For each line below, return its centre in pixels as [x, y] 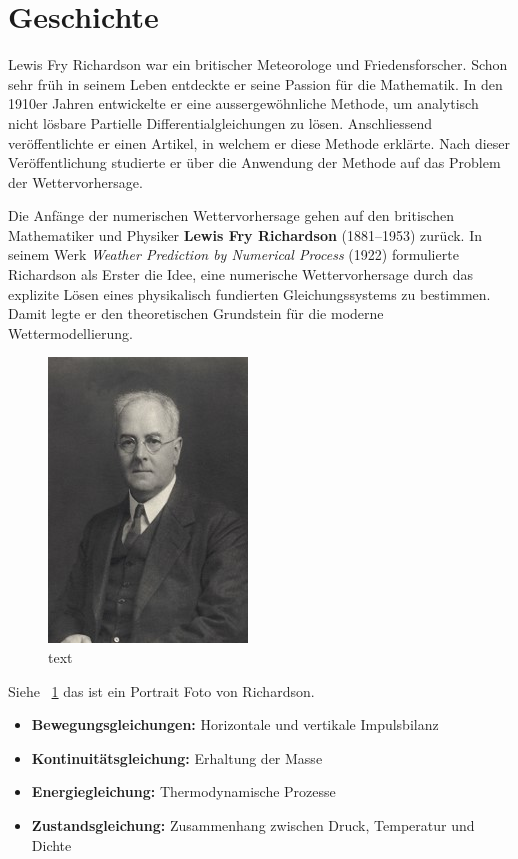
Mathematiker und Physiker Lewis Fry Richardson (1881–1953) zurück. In [245, 234]
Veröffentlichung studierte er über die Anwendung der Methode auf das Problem [254, 162]
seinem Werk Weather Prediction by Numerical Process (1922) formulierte [233, 254]
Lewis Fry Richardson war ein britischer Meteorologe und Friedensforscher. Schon [258, 64]
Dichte [51, 844]
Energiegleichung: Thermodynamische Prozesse [183, 791]
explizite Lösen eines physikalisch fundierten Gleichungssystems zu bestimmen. [249, 293]
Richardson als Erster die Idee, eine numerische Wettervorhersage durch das [241, 274]
